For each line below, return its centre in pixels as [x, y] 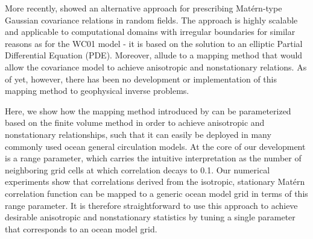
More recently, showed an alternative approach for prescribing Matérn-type [144, 8]
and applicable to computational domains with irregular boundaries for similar [150, 32]
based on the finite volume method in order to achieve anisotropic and [135, 123]
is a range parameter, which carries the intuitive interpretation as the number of [153, 158]
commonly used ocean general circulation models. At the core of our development [155, 146]
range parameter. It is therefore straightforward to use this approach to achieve [151, 205]
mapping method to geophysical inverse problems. [97, 91]
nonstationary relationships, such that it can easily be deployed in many [138, 134]
